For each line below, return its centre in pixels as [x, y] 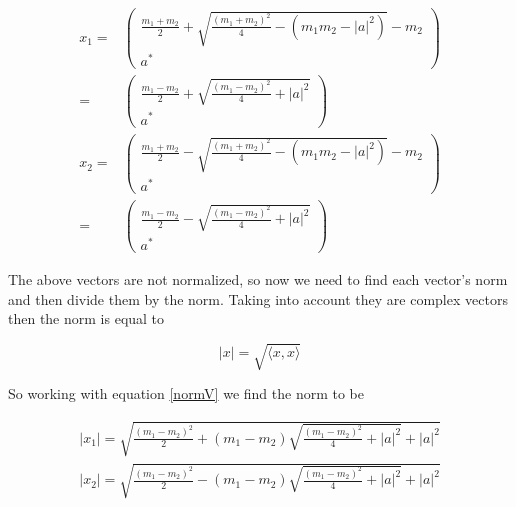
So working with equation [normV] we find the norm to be [186, 393]
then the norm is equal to [86, 318]
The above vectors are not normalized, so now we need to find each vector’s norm [258, 279]
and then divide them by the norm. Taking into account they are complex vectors [258, 298]
